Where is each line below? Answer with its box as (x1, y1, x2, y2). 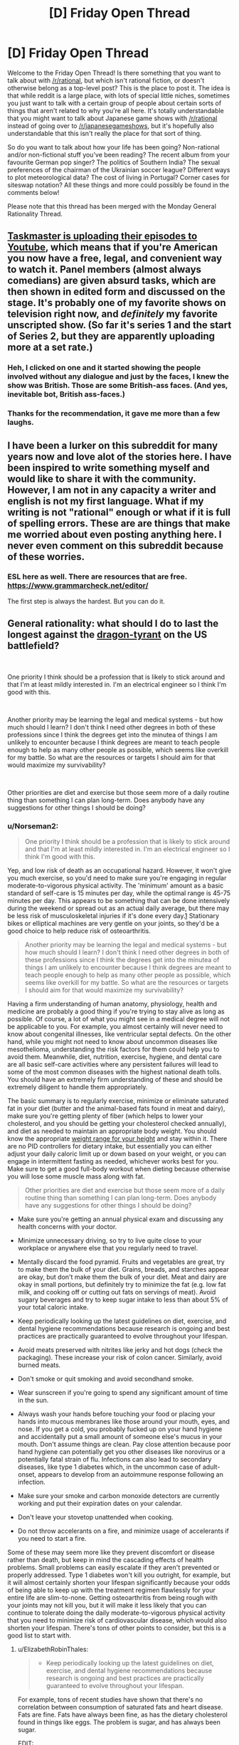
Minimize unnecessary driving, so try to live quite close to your (17, 1236, 202, 1245)
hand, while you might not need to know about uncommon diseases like (7, 1037, 218, 1045)
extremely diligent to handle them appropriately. (7, 1082, 148, 1091)
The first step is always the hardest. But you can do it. (7, 596, 166, 606)
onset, (17, 1470, 37, 1478)
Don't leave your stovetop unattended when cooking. (17, 1512, 174, 1521)
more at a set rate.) (7, 342, 93, 354)
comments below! (7, 188, 60, 196)
